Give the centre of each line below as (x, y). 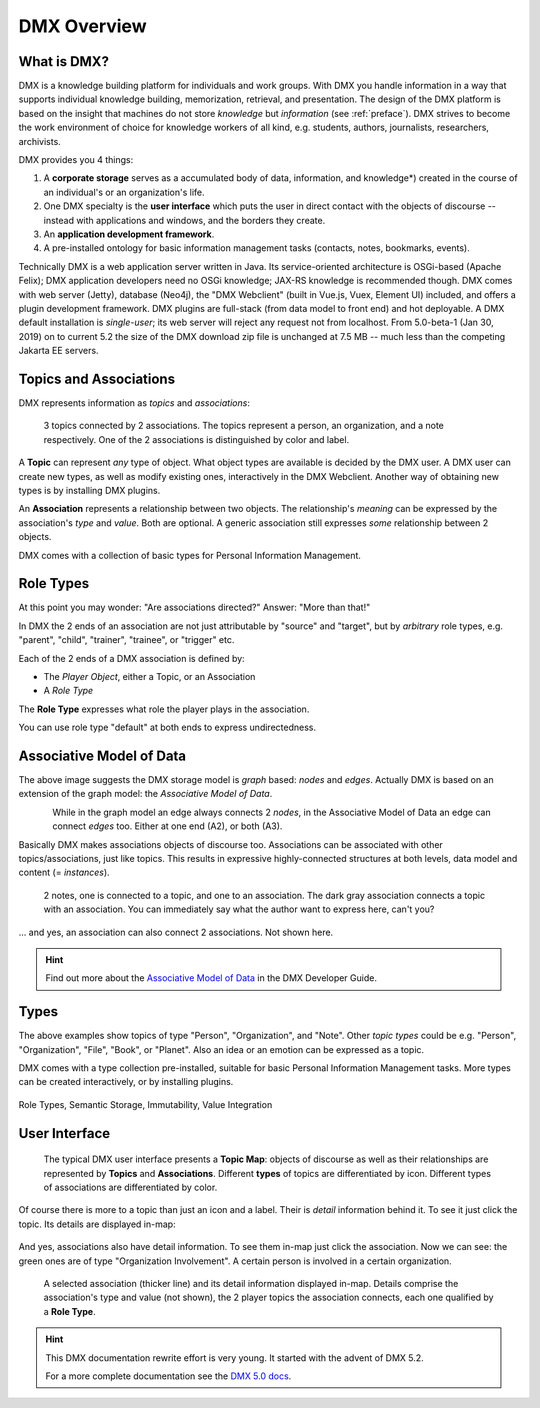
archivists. (40, 141)
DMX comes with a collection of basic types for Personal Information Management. (190, 555)
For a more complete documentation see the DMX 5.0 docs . (168, 1376)
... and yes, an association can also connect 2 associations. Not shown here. (176, 932)
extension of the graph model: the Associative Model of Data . (145, 794)
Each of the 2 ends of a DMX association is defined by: (131, 658)
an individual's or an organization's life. (124, 192)
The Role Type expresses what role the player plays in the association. (164, 709)
